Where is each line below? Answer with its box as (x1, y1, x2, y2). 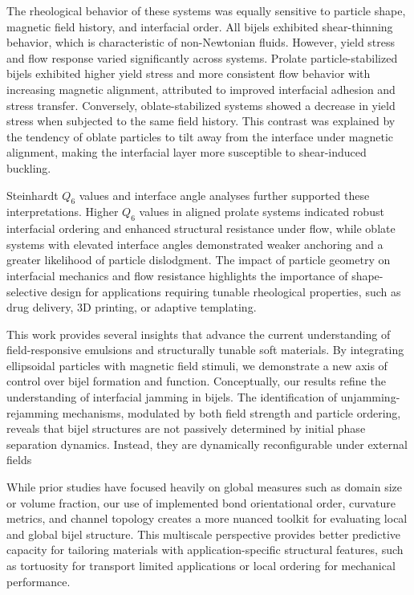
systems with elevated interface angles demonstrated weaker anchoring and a (6, 235, 384, 252)
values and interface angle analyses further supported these (79, 186, 370, 203)
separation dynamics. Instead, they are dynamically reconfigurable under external (6, 435, 408, 452)
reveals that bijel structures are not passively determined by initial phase (6, 420, 366, 437)
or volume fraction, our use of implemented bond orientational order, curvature (6, 494, 396, 511)
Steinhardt (6, 186, 59, 203)
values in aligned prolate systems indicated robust (139, 203, 384, 220)
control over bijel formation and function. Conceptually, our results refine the (6, 373, 386, 389)
